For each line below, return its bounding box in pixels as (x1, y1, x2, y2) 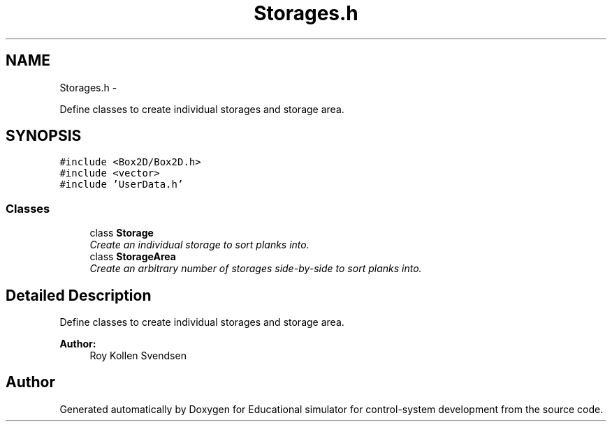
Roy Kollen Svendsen (89, 350, 187, 362)
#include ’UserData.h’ (59, 179, 184, 190)
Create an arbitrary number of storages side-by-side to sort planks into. (89, 262, 422, 275)
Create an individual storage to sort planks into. (89, 239, 309, 251)
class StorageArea (89, 250, 176, 263)
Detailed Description (6, 286, 152, 304)
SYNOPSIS (6, 127, 82, 145)
